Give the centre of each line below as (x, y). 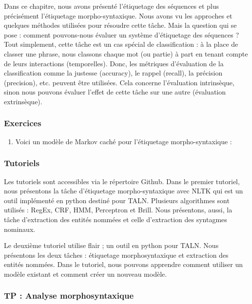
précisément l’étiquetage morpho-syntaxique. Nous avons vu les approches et (118, 15)
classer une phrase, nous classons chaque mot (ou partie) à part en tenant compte (126, 53)
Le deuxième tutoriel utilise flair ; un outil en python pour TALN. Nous (111, 245)
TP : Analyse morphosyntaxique (69, 295)
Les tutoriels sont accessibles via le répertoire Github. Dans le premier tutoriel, (122, 181)
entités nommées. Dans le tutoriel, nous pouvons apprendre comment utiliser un (124, 264)
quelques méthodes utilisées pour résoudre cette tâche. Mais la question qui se (120, 25)
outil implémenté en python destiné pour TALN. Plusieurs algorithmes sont (117, 200)
